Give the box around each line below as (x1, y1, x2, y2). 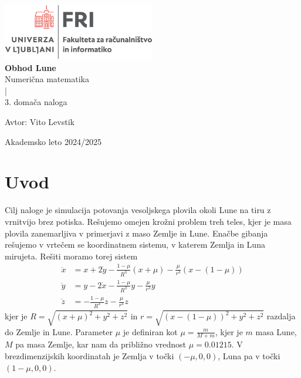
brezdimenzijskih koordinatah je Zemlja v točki (5, 349, 174, 362)
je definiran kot (123, 325, 178, 338)
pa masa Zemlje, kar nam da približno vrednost (15, 338, 187, 350)
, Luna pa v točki (218, 349, 280, 362)
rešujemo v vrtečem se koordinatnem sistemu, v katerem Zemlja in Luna (5, 238, 265, 251)
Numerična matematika (5, 73, 89, 85)
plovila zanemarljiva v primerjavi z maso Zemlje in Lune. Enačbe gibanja (5, 227, 268, 239)
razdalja (266, 310, 296, 322)
